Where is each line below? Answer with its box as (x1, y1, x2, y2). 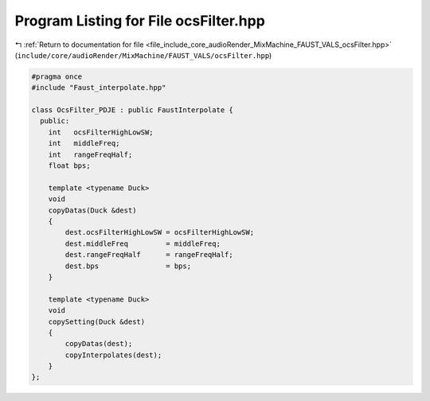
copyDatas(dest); (64, 339, 133, 348)
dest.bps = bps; (64, 261, 191, 271)
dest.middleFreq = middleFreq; (64, 239, 221, 248)
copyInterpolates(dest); (64, 350, 162, 360)
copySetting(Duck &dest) (48, 317, 146, 326)
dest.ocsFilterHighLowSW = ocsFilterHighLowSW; (64, 228, 255, 237)
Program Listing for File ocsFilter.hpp (14, 12, 266, 29)
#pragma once (31, 72, 83, 81)
